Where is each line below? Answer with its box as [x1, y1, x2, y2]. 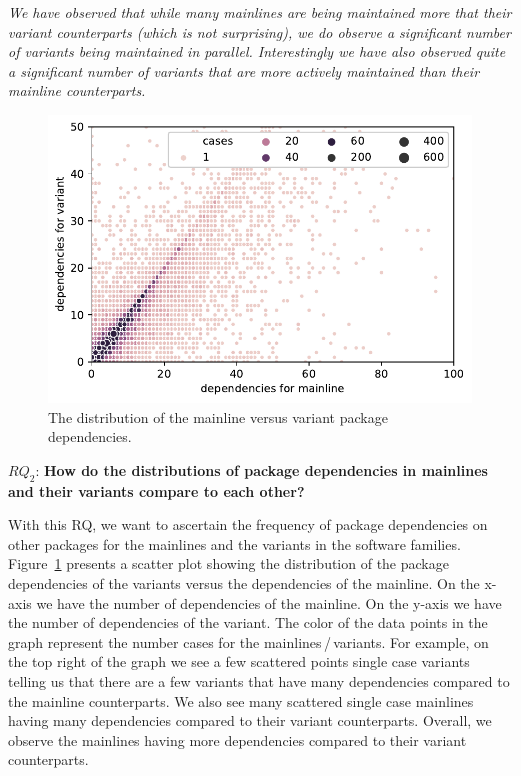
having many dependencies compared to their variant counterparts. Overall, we [8, 710, 492, 731]
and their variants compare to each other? [8, 480, 305, 501]
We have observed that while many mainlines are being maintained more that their [8, 2, 512, 22]
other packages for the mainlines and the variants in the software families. [8, 533, 461, 554]
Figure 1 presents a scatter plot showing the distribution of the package [8, 553, 449, 574]
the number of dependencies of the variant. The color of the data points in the [8, 612, 488, 633]
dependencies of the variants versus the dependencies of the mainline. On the [8, 572, 480, 593]
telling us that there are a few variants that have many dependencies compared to [8, 670, 510, 691]
